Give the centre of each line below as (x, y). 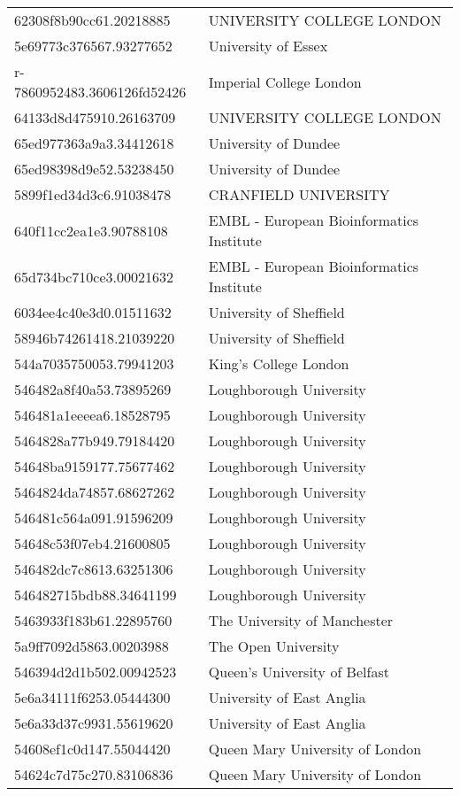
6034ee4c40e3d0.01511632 (93, 312)
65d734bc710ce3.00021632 (94, 276)
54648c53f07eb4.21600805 (92, 543)
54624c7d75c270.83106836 (94, 774)
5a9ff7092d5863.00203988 (92, 646)
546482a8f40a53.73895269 (93, 389)
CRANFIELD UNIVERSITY (299, 194)
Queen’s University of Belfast (299, 672)
